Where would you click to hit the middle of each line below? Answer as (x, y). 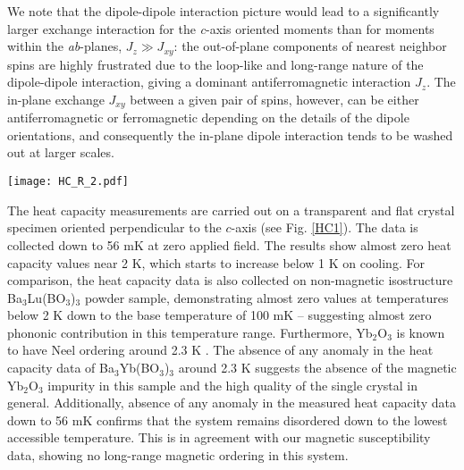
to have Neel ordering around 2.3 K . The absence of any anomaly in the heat (220, 350)
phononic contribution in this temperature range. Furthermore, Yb (190, 332)
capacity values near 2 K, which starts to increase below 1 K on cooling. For (216, 262)
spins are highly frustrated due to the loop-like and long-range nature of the (215, 64)
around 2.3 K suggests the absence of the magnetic (317, 368)
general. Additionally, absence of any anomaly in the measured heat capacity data (232, 403)
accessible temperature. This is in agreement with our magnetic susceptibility (219, 437)
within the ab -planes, (65, 46)
